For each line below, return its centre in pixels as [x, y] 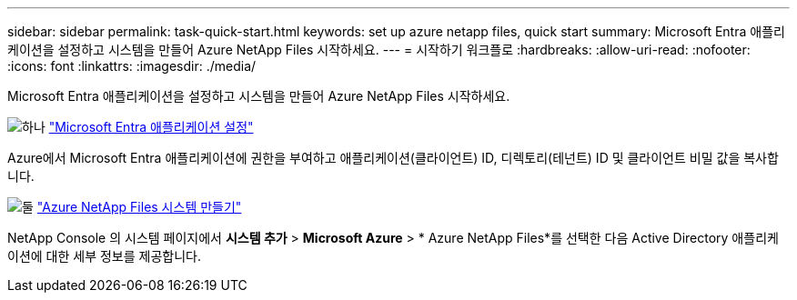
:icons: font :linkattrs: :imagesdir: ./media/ [132, 66]
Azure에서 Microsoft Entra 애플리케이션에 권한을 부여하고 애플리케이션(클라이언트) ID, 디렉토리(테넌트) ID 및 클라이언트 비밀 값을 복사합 [393, 158]
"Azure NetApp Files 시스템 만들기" [139, 207]
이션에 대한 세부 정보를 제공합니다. [104, 256]
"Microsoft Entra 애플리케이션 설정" [151, 127]
